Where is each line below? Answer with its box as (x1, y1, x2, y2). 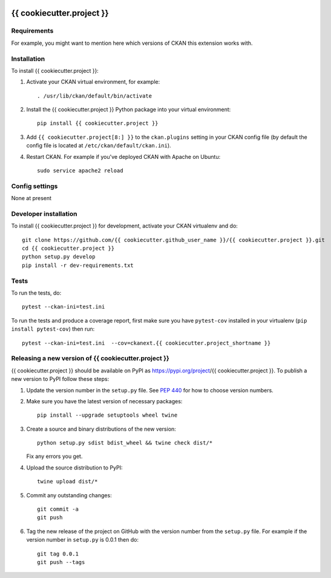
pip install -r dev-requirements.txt (22, 261, 134, 269)
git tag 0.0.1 (37, 550, 79, 557)
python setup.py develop (22, 254, 96, 260)
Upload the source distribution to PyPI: (26, 464, 123, 471)
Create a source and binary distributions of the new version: (26, 425, 177, 432)
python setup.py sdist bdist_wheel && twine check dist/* (37, 440, 213, 446)
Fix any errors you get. (26, 452, 83, 460)
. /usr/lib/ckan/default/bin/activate (37, 92, 152, 99)
